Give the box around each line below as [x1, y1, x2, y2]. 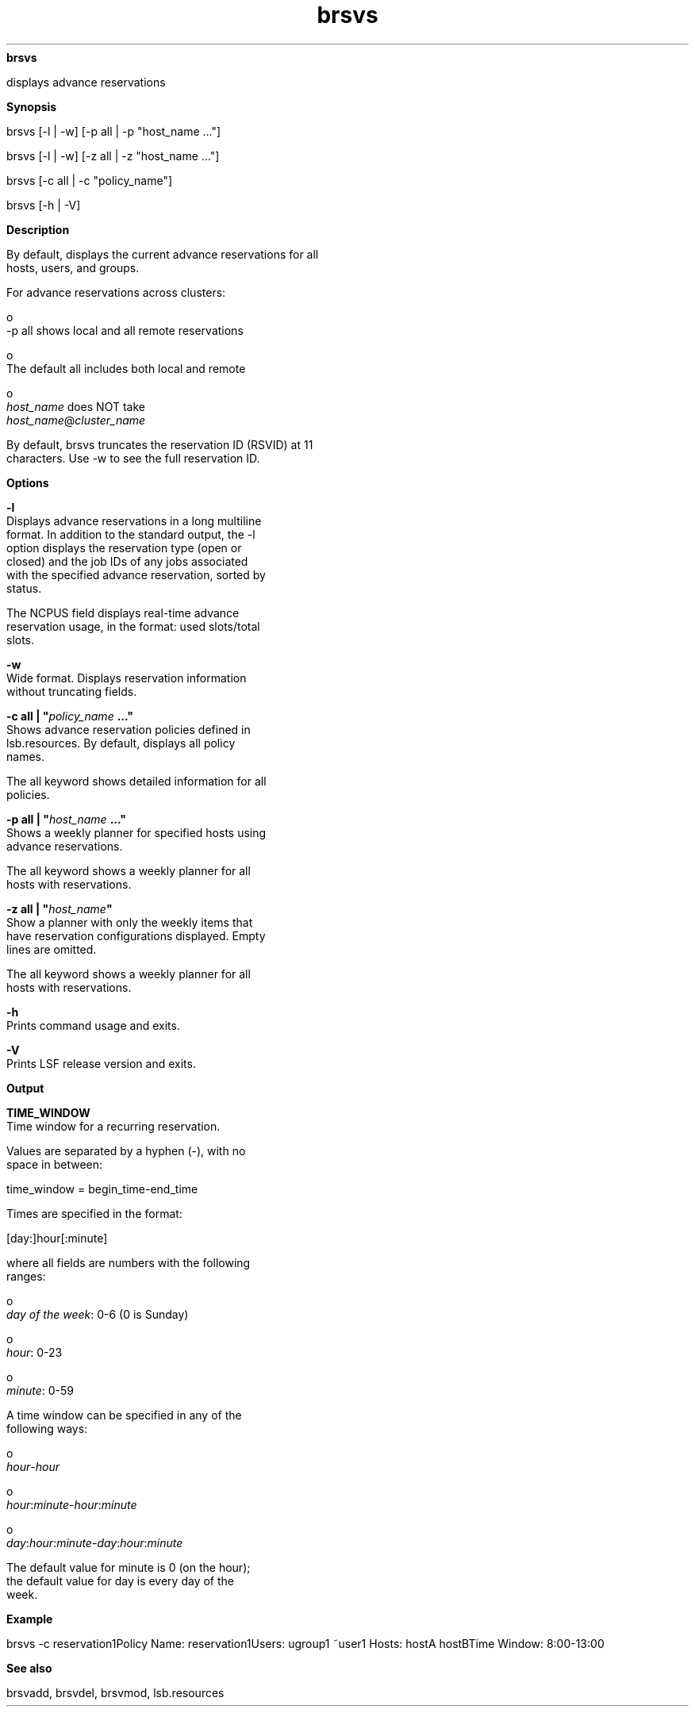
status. [6, 581, 42, 595]
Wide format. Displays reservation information [6, 670, 247, 685]
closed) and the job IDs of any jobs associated [6, 554, 248, 568]
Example [6, 1611, 53, 1626]
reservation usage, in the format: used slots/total [6, 619, 260, 633]
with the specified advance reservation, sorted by [6, 567, 266, 582]
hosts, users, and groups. [6, 260, 140, 275]
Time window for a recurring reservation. [6, 1119, 221, 1133]
